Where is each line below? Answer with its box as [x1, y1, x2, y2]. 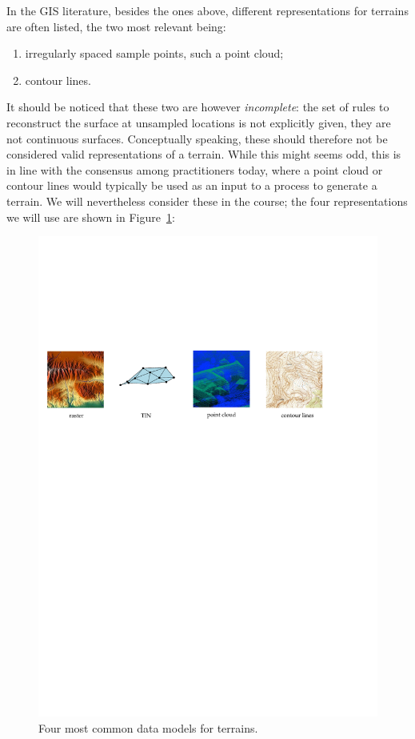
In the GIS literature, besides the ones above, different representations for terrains [6, 2, 409, 18]
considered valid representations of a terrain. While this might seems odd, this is [6, 146, 401, 163]
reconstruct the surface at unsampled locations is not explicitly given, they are [6, 114, 391, 131]
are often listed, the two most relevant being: [6, 18, 226, 34]
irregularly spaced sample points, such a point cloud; [25, 45, 284, 62]
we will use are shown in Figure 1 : [6, 208, 175, 225]
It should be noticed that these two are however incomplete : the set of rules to [6, 98, 389, 115]
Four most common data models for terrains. [38, 719, 258, 736]
